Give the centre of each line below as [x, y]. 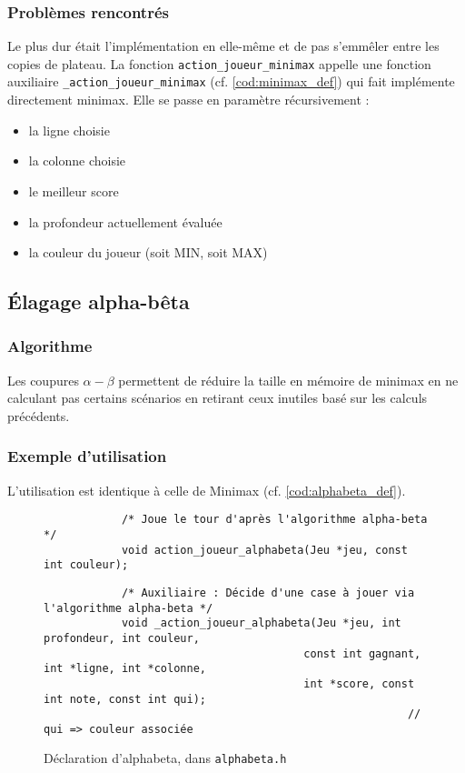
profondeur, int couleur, [122, 638]
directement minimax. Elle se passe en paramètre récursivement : [188, 100]
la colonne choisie [77, 161]
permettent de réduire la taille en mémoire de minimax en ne [288, 380]
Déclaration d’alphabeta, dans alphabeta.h [165, 758]
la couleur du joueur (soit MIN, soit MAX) [148, 252]
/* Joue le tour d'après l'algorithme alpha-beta [274, 520]
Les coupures [43, 380]
